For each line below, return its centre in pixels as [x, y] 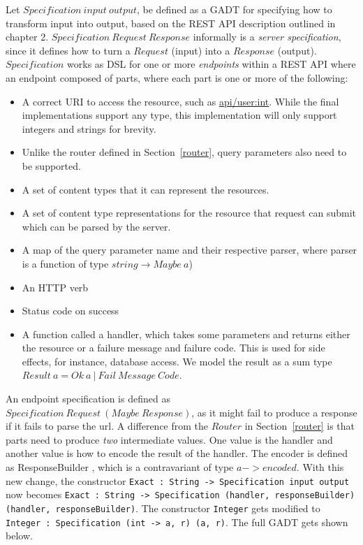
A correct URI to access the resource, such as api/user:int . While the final [180, 101]
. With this [320, 467]
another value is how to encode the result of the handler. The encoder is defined [177, 453]
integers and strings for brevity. [89, 128]
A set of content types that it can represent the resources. [146, 189]
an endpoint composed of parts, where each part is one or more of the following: [177, 77]
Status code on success [71, 311]
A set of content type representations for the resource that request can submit [189, 213]
